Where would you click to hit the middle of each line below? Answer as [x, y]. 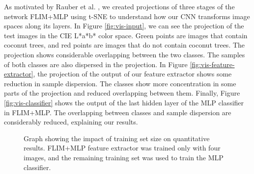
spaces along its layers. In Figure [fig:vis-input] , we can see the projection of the [124, 26]
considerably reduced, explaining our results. [71, 122]
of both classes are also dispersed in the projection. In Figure [96, 64]
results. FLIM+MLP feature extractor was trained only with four [122, 148]
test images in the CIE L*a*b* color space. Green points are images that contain [126, 35]
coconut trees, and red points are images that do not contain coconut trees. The [125, 45]
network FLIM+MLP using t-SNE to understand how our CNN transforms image [127, 16]
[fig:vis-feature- [212, 64]
